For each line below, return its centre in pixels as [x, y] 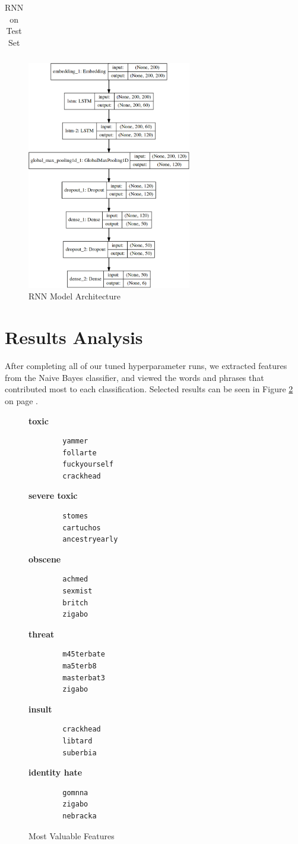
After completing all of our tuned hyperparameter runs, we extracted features [146, 366]
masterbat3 [84, 678]
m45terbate [84, 654]
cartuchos [82, 528]
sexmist [77, 591]
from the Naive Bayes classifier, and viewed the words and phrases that [134, 377]
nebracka [80, 816]
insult [40, 709]
